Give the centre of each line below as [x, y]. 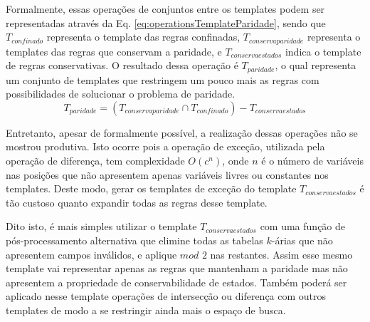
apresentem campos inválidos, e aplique [91, 254]
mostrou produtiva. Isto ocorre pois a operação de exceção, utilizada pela [165, 146]
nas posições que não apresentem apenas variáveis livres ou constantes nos [167, 174]
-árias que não [302, 240]
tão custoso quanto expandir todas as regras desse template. [137, 202]
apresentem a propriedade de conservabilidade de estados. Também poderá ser [176, 282]
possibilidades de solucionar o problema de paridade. [121, 94]
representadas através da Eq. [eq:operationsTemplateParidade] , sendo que [166, 22]
